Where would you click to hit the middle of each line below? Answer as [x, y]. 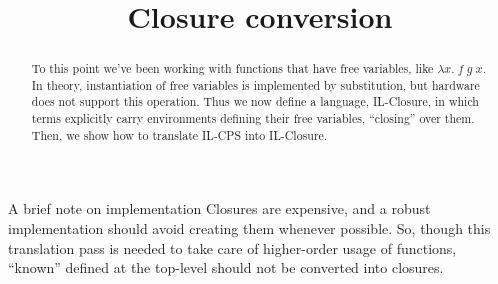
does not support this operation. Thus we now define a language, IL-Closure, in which [255, 101]
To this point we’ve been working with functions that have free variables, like [232, 68]
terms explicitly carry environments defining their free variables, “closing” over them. [253, 118]
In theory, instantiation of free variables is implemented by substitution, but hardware [255, 84]
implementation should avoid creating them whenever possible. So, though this [249, 228]
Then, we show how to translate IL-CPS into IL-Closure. [179, 134]
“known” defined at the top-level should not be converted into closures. [226, 267]
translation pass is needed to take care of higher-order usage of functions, [232, 247]
